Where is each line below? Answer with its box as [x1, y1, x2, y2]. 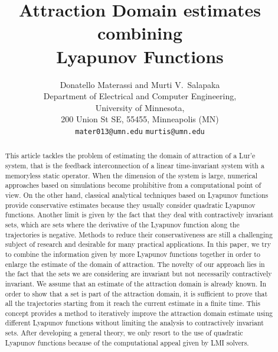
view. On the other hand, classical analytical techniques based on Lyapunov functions [5, 190, 269, 200]
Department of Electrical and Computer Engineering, [43, 90, 237, 102]
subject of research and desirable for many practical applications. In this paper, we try [5, 239, 271, 249]
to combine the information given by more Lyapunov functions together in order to [5, 249, 260, 259]
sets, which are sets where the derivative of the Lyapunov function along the [5, 219, 240, 229]
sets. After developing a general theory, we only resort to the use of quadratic [5, 328, 243, 338]
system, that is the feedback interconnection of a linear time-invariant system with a [5, 160, 264, 170]
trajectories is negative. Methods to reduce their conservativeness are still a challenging [5, 229, 273, 239]
